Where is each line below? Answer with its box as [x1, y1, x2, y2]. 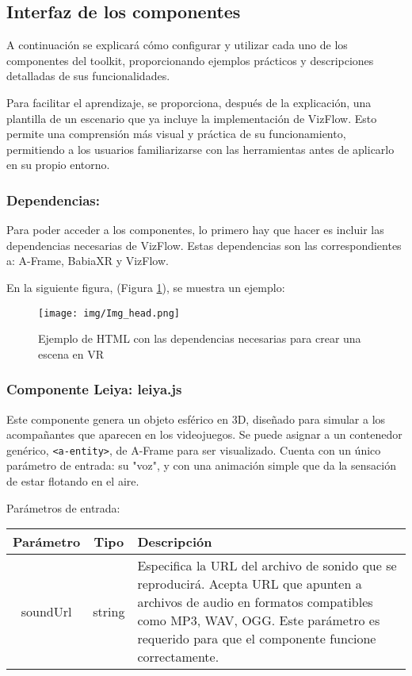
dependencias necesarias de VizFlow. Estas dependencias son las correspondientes [6, 236, 402, 253]
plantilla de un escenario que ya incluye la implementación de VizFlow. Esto [6, 109, 377, 126]
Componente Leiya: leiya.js [6, 379, 182, 399]
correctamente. [137, 647, 219, 666]
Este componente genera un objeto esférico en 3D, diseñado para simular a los [6, 410, 386, 427]
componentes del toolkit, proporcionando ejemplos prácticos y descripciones [6, 52, 374, 68]
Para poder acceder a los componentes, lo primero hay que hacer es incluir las [6, 221, 384, 238]
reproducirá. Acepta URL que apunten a [137, 574, 362, 593]
